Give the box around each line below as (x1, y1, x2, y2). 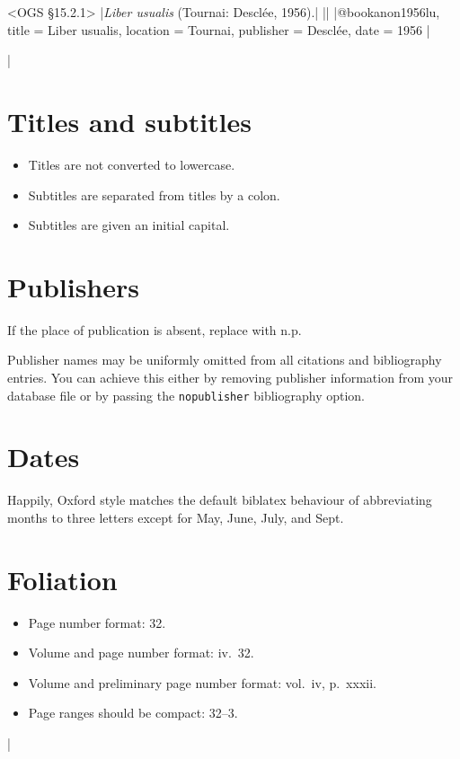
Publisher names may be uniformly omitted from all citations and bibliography (7, 350, 442, 369)
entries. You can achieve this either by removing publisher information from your (7, 368, 453, 386)
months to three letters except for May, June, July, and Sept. (7, 507, 344, 526)
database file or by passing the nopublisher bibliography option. (7, 385, 365, 404)
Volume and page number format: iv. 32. (28, 643, 254, 662)
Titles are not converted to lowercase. (28, 154, 235, 173)
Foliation (7, 560, 118, 597)
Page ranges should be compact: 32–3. (28, 703, 238, 722)
